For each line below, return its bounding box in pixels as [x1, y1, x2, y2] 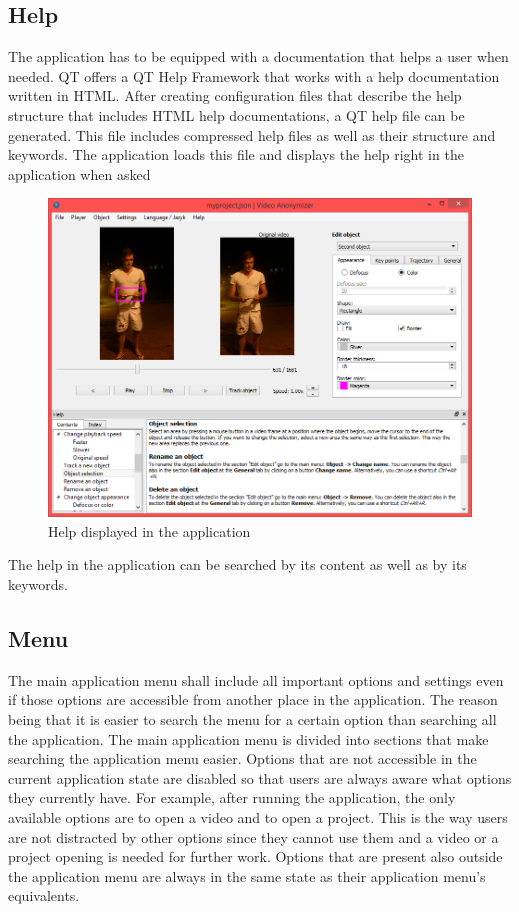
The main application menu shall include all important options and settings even [8, 669, 504, 690]
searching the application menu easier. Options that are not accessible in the [8, 748, 477, 769]
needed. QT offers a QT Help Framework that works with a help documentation [8, 65, 500, 86]
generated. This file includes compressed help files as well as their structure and [8, 124, 496, 145]
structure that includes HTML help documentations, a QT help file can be [8, 104, 465, 125]
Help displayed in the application [48, 520, 251, 541]
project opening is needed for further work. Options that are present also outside [8, 846, 503, 867]
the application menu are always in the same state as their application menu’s [8, 865, 486, 886]
